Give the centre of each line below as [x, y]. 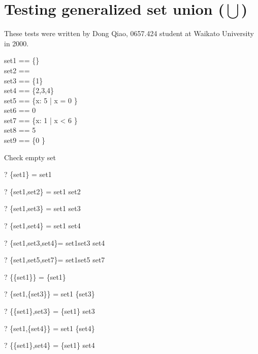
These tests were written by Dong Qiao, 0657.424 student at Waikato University [129, 33]
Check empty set [30, 157]
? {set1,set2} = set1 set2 [42, 191]
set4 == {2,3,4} [29, 90]
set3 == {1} [24, 80]
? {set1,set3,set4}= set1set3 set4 [55, 242]
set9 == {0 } [25, 140]
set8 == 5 [20, 130]
